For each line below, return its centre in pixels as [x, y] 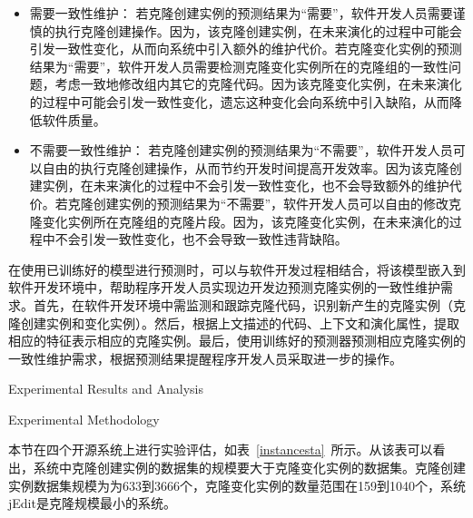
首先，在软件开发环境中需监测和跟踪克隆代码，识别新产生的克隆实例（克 [249, 304]
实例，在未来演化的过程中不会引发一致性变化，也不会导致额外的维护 [246, 186]
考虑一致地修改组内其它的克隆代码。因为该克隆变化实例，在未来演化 [258, 84]
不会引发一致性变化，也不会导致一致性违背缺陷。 [201, 239]
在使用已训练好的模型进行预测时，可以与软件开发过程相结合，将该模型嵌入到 [237, 269]
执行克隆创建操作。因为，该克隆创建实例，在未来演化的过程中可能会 [258, 30]
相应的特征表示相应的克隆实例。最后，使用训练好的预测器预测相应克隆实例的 [237, 341]
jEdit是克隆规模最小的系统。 [92, 503]
